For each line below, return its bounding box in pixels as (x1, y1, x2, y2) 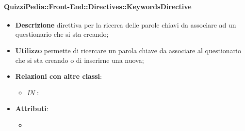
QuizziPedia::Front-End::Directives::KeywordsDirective (4, 1, 192, 11)
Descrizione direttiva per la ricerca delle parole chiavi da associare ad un (15, 19, 236, 29)
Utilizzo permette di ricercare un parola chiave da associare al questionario (15, 45, 241, 55)
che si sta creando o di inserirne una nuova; (15, 55, 144, 65)
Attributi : (15, 103, 49, 114)
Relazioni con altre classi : (15, 71, 102, 81)
